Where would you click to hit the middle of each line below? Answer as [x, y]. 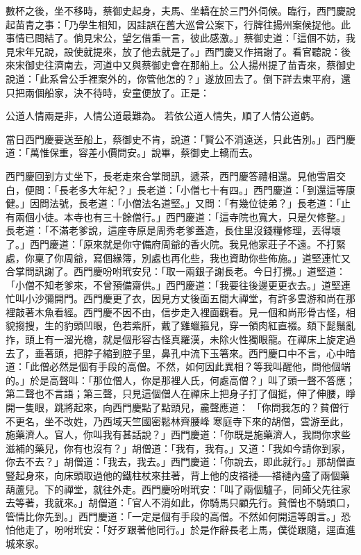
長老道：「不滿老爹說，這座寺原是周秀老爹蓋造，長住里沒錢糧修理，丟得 [168, 230]
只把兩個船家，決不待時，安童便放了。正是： [108, 92]
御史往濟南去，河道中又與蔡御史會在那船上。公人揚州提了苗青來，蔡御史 [190, 65]
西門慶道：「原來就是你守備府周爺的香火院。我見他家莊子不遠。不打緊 [187, 243]
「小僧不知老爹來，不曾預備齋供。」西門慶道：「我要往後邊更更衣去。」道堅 [173, 284]
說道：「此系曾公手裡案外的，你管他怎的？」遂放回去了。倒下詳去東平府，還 [178, 78]
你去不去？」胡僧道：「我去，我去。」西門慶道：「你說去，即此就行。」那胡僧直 [180, 462]
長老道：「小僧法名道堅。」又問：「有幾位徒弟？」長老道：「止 [214, 203]
